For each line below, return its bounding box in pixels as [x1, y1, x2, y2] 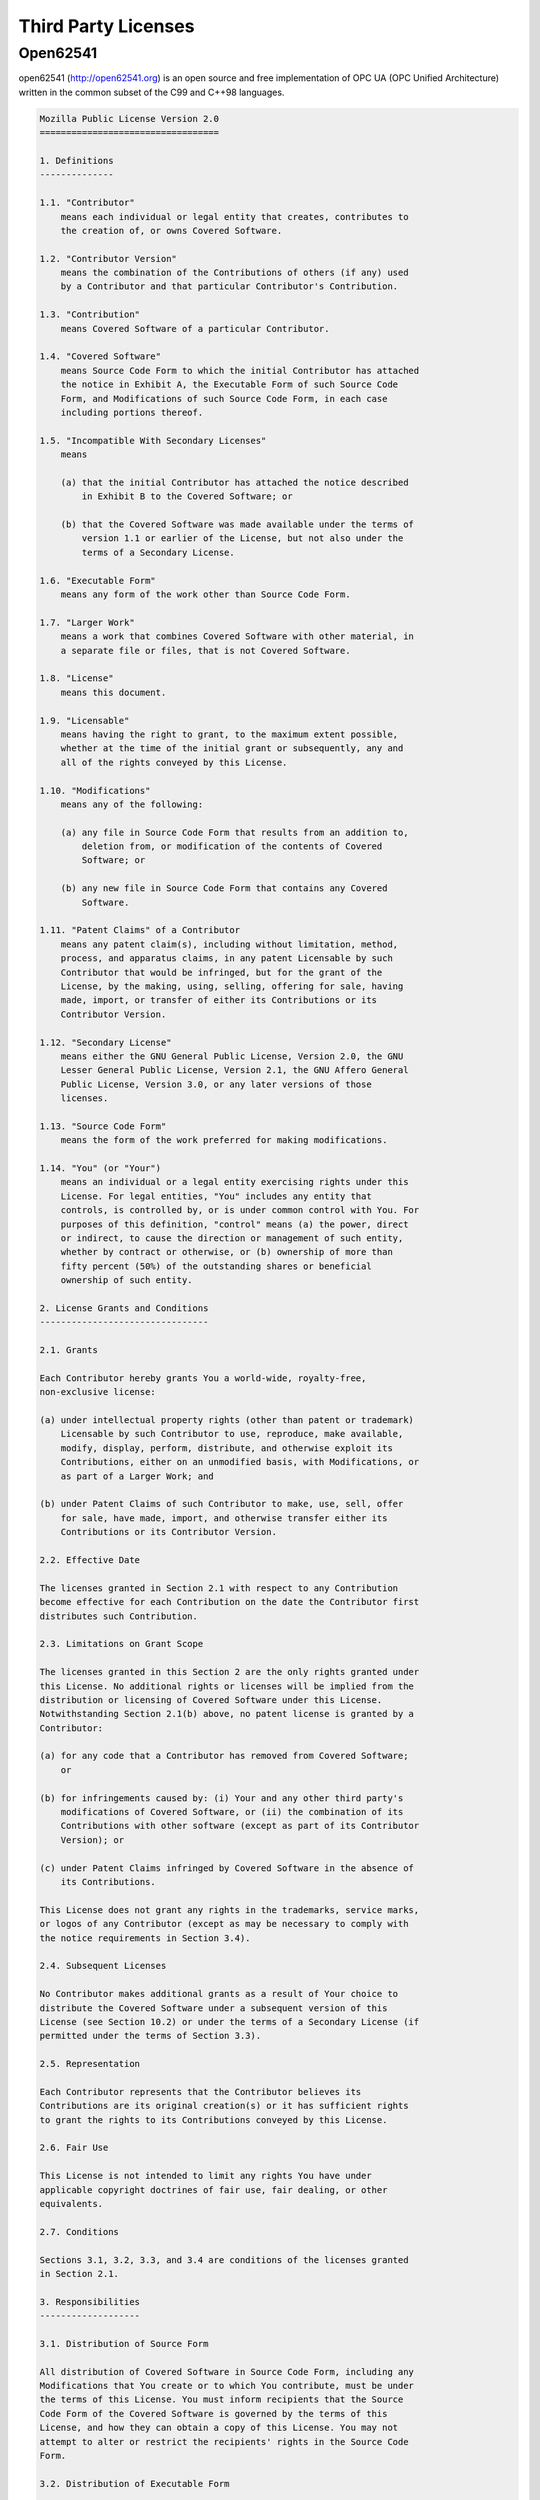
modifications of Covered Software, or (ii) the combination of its [60, 1806, 404, 1818]
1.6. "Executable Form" [39, 575, 157, 586]
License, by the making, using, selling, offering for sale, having [60, 980, 404, 992]
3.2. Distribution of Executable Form [39, 2478, 230, 2489]
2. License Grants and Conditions [39, 1302, 209, 1314]
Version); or [60, 1834, 125, 1845]
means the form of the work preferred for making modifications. [60, 1135, 388, 1146]
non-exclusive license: [39, 1386, 157, 1398]
